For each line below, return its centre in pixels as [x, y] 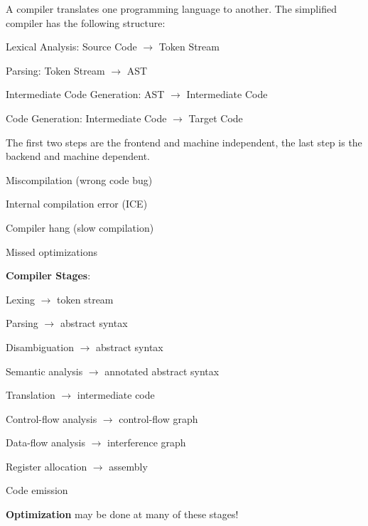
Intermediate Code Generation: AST [85, 94]
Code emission [37, 490]
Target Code [216, 118]
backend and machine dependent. [78, 156]
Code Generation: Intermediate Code [86, 118]
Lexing [21, 299]
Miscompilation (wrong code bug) [79, 179]
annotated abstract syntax [162, 371]
